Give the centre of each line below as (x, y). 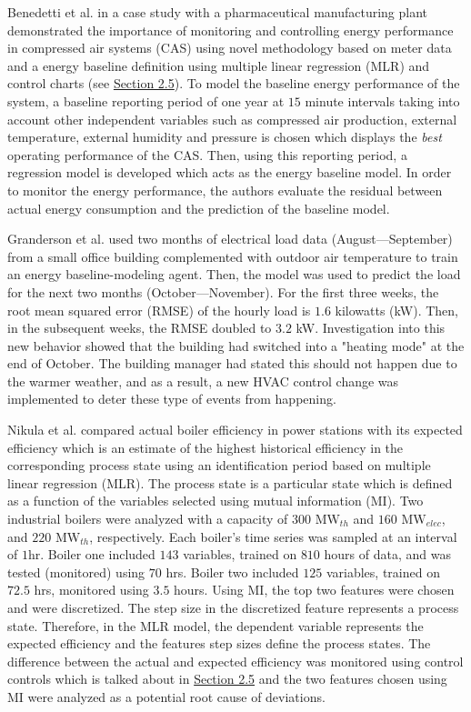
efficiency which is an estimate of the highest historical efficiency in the (205, 447)
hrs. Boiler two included (232, 572)
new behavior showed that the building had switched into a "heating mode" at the (236, 345)
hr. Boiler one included (91, 554)
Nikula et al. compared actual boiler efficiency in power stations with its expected (235, 430)
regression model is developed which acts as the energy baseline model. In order (230, 172)
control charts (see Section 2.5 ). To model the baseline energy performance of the (234, 83)
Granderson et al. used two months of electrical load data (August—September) (230, 239)
